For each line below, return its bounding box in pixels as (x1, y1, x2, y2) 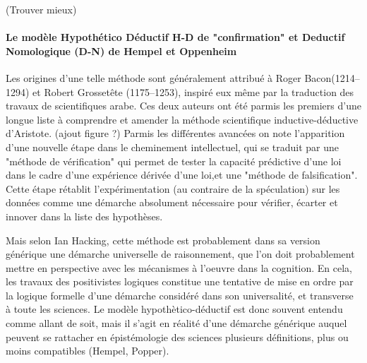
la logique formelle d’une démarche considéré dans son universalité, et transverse (6, 287, 354, 302)
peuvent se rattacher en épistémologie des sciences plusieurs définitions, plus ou (6, 329, 349, 344)
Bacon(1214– (304, 70, 360, 85)
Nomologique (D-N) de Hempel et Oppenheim (6, 43, 237, 58)
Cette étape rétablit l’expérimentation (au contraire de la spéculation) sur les (6, 181, 340, 196)
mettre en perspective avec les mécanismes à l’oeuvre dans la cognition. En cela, (6, 260, 353, 275)
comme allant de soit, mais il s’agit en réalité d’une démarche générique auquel (6, 316, 347, 331)
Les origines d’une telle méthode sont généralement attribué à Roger (6, 70, 301, 85)
